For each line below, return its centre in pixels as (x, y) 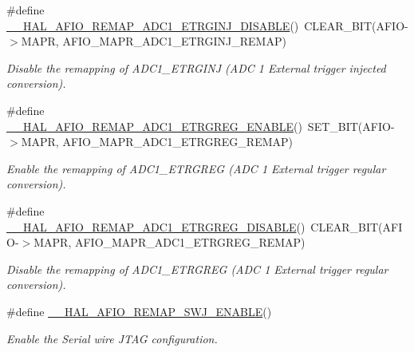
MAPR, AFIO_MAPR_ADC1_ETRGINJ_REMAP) (154, 41)
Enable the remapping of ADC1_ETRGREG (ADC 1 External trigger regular (196, 168)
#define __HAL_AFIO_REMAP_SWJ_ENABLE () (139, 311)
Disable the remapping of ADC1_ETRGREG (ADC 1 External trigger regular (197, 269)
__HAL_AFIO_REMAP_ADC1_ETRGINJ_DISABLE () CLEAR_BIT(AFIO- (207, 25)
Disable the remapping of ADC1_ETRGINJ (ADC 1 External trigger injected (196, 67)
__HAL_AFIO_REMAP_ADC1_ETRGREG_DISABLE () (156, 226)
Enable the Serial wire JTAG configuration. (112, 338)
